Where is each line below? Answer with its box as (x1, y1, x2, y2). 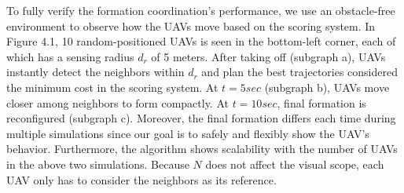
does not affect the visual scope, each (205, 155, 384, 172)
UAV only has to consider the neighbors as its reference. (6, 171, 277, 188)
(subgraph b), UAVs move (264, 78, 390, 95)
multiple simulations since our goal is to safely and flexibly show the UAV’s (6, 125, 369, 141)
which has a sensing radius (6, 48, 134, 64)
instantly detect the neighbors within (6, 64, 185, 80)
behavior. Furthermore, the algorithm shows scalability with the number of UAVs (6, 140, 398, 157)
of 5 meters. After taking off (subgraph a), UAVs (151, 48, 386, 64)
